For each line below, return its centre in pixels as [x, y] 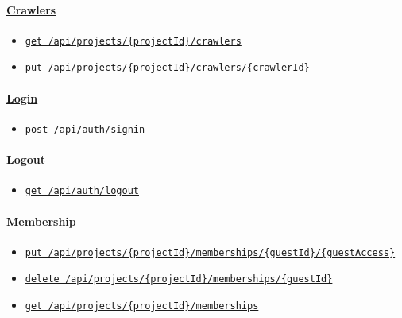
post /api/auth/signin [85, 129]
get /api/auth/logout [82, 191]
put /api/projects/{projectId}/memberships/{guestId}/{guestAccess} [210, 252]
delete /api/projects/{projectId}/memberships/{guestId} [179, 279]
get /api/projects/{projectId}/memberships [142, 306]
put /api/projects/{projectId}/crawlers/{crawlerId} [167, 68]
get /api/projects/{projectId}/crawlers [133, 41]
